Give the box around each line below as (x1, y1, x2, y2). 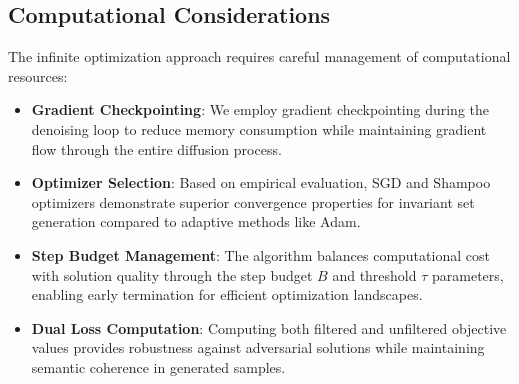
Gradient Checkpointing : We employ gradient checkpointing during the (31, 99, 490, 120)
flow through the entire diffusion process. (31, 138, 282, 159)
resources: (8, 65, 68, 86)
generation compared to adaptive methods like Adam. (31, 211, 361, 232)
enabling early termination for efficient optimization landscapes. (31, 284, 423, 305)
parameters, (431, 264, 504, 285)
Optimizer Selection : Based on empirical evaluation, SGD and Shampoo (31, 172, 491, 193)
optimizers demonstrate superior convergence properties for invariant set (31, 191, 475, 212)
